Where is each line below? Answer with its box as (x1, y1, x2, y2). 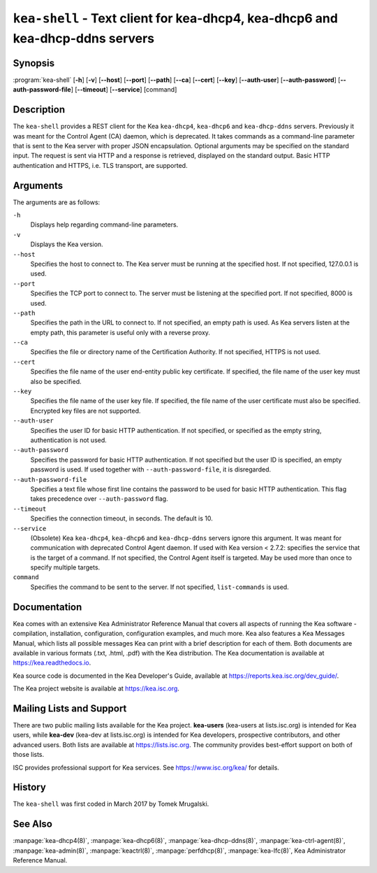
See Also (13, 818, 52, 830)
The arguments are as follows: (13, 198, 101, 206)
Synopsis (13, 57, 55, 69)
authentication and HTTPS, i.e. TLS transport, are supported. (13, 161, 188, 169)
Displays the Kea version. (30, 240, 104, 248)
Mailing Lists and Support (13, 702, 127, 714)
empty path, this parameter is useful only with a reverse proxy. (30, 328, 211, 336)
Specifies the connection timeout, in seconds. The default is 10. (30, 514, 213, 523)
